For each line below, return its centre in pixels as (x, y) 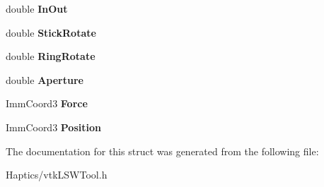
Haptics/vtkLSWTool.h (57, 175)
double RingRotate (51, 56)
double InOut (37, 8)
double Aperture (45, 79)
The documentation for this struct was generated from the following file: (162, 151)
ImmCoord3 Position (53, 127)
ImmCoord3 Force (47, 103)
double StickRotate (51, 32)
